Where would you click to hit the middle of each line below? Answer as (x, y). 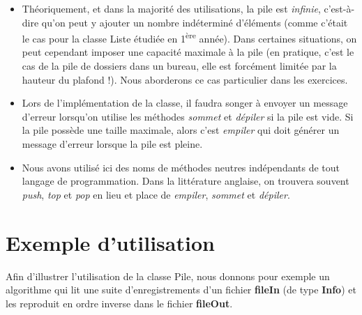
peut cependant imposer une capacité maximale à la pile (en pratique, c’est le (188, 52)
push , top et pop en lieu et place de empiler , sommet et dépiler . (156, 194)
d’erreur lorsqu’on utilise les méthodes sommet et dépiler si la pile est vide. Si (188, 116)
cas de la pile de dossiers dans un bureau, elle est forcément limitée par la (179, 66)
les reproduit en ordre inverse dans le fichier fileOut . (119, 303)
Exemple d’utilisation (110, 242)
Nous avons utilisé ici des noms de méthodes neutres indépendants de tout (181, 167)
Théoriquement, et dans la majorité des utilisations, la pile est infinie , (171, 8)
